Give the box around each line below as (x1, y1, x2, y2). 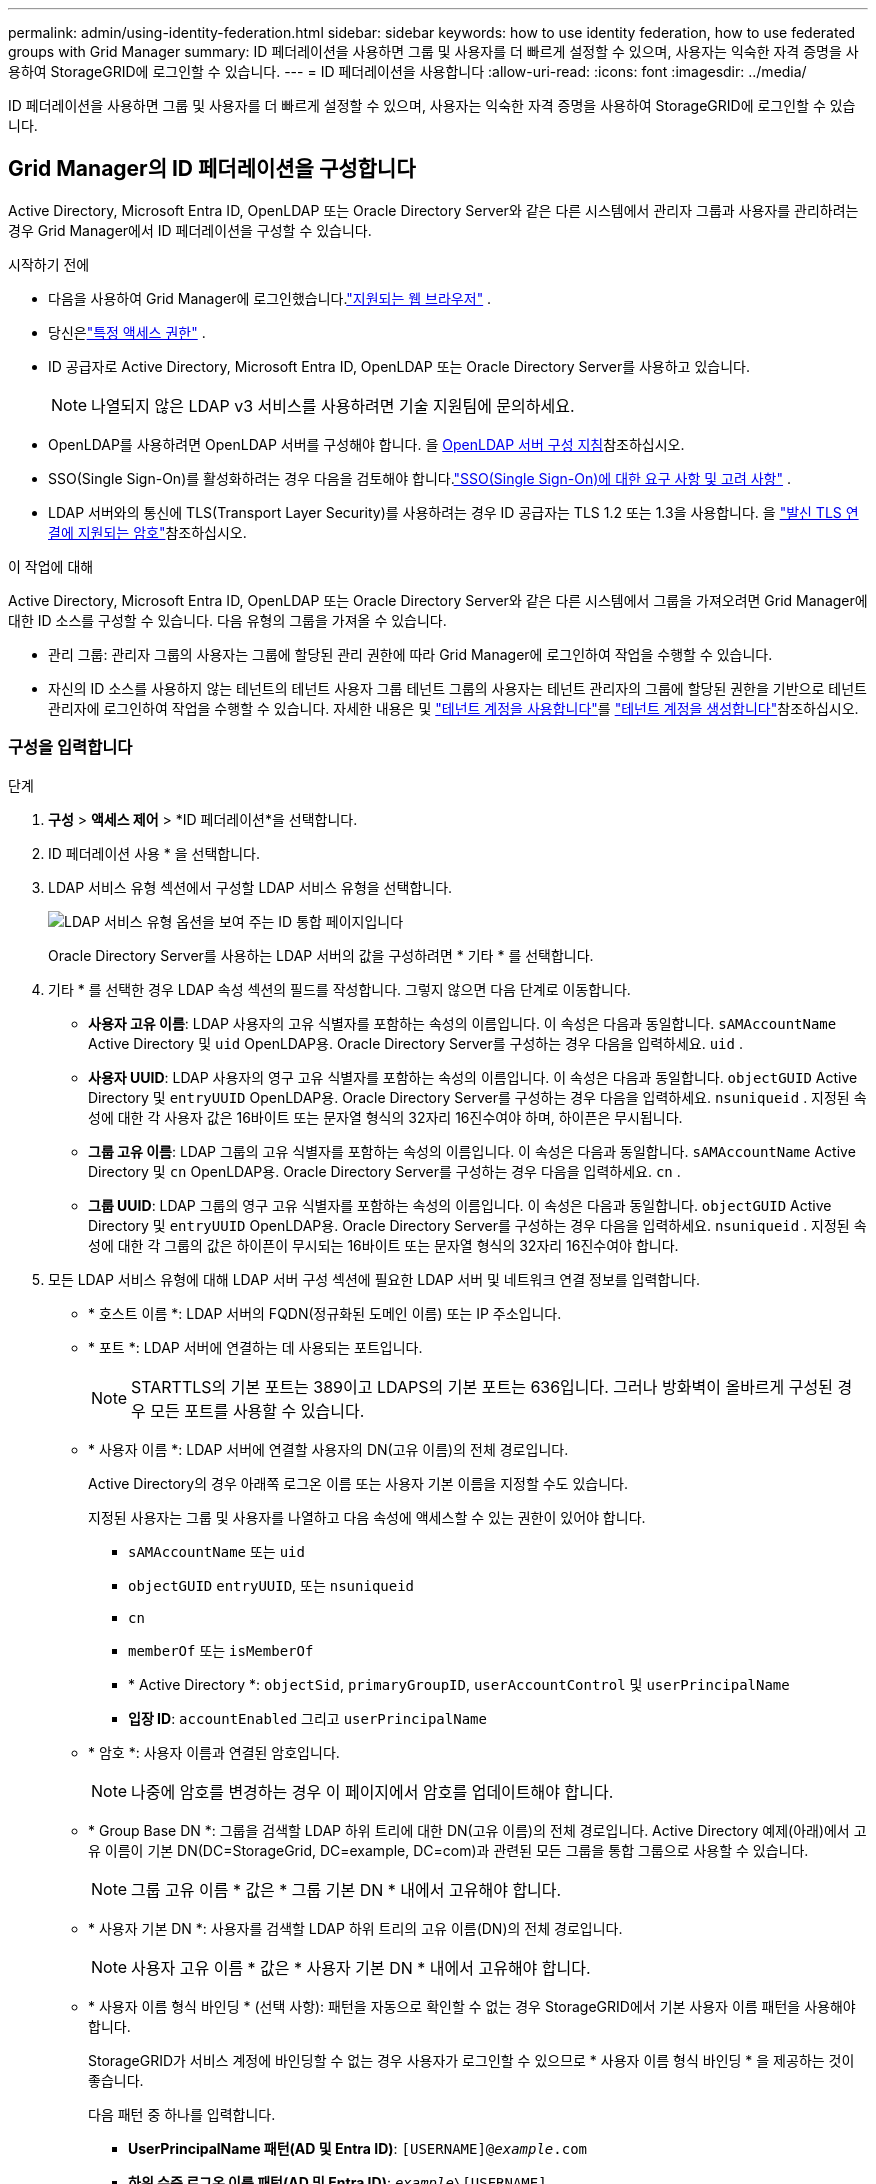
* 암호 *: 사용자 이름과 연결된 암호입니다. (88, 1743, 340, 1761)
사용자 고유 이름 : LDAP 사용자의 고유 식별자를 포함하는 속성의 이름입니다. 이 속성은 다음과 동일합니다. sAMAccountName (88, 1014, 837, 1032)
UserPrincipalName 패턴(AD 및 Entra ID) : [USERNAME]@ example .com (128, 2139, 588, 2157)
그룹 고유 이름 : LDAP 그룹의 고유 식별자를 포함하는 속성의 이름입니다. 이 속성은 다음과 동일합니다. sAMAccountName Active (88, 1142, 856, 1160)
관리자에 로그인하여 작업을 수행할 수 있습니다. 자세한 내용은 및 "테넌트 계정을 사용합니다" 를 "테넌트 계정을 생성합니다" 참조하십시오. (48, 699, 859, 717)
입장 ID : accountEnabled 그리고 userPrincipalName (128, 1709, 487, 1727)
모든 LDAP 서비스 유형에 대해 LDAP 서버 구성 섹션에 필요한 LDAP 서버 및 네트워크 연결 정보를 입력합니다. (48, 1270, 701, 1288)
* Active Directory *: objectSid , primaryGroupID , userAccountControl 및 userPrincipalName (128, 1675, 790, 1693)
